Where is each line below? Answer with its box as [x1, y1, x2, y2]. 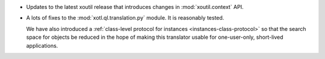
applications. [26, 42, 58, 49]
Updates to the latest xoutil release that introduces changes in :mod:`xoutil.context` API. [26, 4, 244, 10]
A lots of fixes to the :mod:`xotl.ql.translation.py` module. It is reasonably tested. [26, 14, 224, 21]
